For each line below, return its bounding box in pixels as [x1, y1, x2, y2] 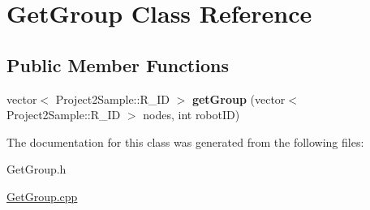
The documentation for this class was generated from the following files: [6, 133, 364, 150]
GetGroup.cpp [6, 187, 78, 204]
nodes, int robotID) [143, 106, 240, 123]
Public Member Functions [6, 52, 229, 77]
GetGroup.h [6, 161, 67, 178]
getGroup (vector [191, 90, 286, 107]
